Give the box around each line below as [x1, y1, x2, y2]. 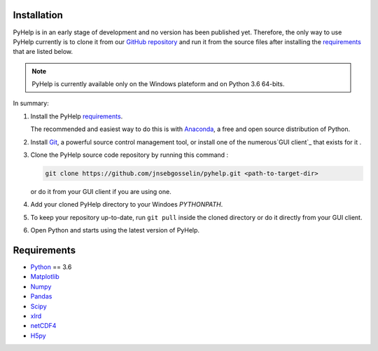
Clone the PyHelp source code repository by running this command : [30, 151, 229, 159]
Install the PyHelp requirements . [30, 112, 123, 121]
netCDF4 [30, 322, 57, 330]
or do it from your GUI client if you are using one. [30, 188, 171, 195]
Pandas [30, 292, 52, 301]
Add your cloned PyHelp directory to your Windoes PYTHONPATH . [30, 200, 223, 209]
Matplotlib [30, 273, 59, 281]
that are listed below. [13, 48, 73, 56]
